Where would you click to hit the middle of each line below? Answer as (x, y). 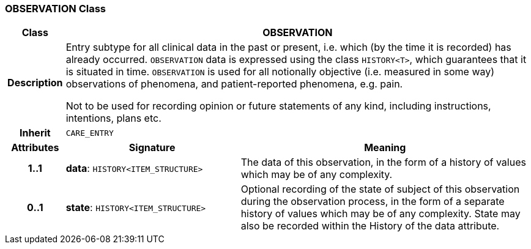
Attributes (35, 148)
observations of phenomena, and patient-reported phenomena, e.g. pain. (234, 84)
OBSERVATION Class (55, 9)
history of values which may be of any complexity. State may (381, 214)
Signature (152, 148)
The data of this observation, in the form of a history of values (383, 162)
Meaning (385, 148)
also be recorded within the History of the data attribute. (370, 226)
